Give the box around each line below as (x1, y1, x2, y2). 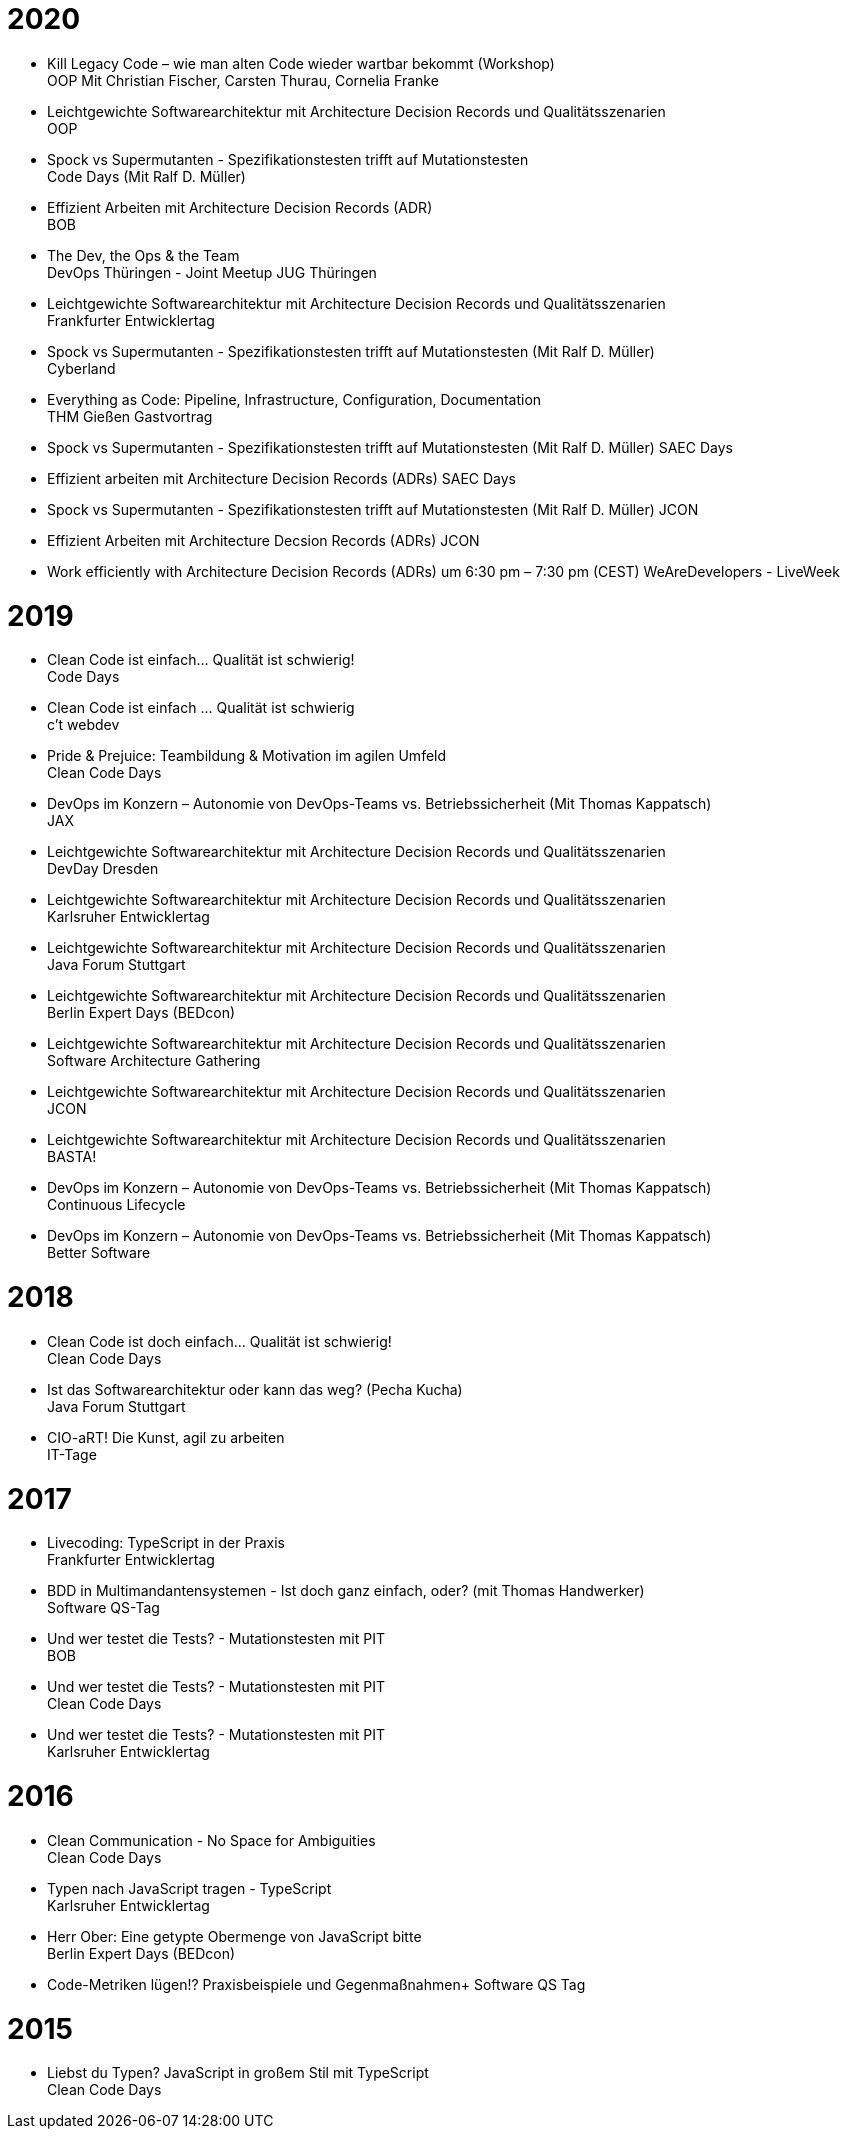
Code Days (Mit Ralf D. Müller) (47, 167, 246, 185)
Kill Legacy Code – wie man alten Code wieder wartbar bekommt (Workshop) (47, 54, 555, 72)
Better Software (47, 1244, 151, 1262)
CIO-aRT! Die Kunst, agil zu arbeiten (47, 1428, 285, 1446)
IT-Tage (47, 1445, 97, 1463)
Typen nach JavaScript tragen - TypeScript (47, 1879, 332, 1897)
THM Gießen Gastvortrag (47, 407, 213, 425)
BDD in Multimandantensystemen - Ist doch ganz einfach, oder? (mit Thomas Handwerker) (47, 1582, 645, 1600)
